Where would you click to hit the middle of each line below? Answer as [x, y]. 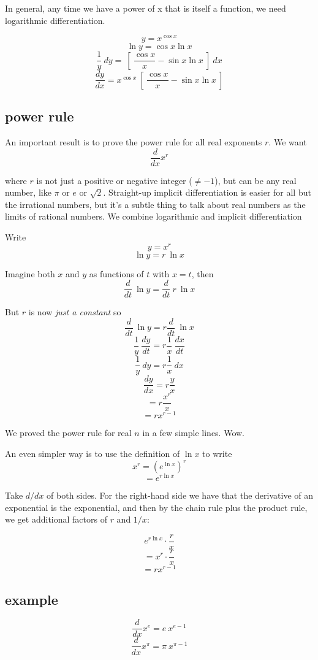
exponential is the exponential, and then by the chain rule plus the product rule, [156, 507]
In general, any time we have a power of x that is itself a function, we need [146, 8]
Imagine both [30, 273]
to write [217, 454]
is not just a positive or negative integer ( [114, 180]
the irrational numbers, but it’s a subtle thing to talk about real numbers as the [155, 204]
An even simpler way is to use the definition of [93, 454]
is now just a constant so [75, 312]
